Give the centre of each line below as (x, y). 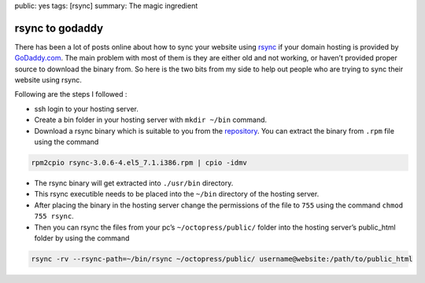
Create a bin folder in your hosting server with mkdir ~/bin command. (151, 120)
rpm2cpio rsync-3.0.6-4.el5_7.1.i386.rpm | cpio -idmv (139, 163)
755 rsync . (54, 216)
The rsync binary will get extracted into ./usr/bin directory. (134, 183)
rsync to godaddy (59, 28)
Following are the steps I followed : (71, 94)
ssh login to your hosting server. (87, 108)
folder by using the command (82, 238)
